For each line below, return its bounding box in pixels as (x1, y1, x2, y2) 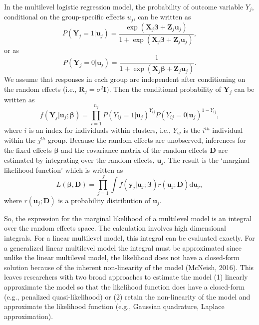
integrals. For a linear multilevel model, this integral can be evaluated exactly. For (4, 233, 255, 243)
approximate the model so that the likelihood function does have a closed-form (4, 282, 245, 292)
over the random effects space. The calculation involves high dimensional (4, 223, 226, 233)
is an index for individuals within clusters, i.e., (28, 125, 171, 135)
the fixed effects (4, 145, 52, 155)
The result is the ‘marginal (168, 154, 250, 165)
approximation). (4, 311, 53, 321)
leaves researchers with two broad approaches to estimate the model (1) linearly (4, 272, 248, 282)
